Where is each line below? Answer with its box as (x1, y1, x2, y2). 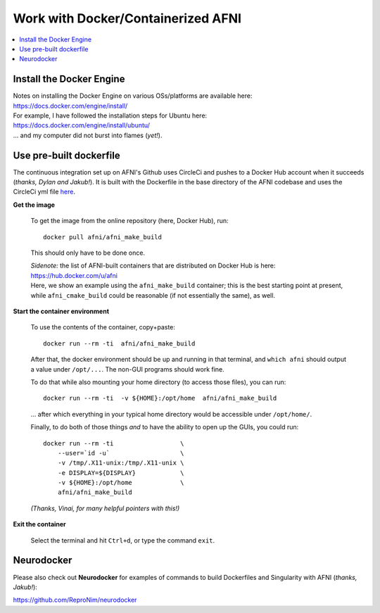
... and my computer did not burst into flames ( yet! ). (13, 131, 163, 139)
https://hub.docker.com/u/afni (30, 271, 118, 279)
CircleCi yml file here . (13, 187, 75, 196)
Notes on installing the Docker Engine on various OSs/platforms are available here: (13, 91, 253, 100)
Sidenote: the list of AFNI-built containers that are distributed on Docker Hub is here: (30, 261, 276, 270)
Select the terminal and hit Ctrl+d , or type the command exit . (30, 536, 215, 545)
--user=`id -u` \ (57, 449, 184, 457)
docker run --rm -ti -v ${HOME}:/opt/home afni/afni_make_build (43, 394, 277, 403)
